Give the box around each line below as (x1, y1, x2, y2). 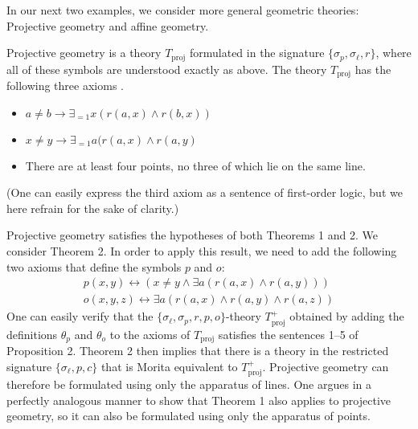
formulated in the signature (189, 44, 325, 61)
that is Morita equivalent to (100, 357, 238, 374)
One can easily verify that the (6, 308, 154, 325)
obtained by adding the (289, 308, 404, 325)
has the (354, 60, 391, 77)
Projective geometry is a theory (6, 44, 162, 61)
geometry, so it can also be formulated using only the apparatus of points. (6, 407, 371, 424)
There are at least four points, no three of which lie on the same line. (25, 157, 366, 174)
